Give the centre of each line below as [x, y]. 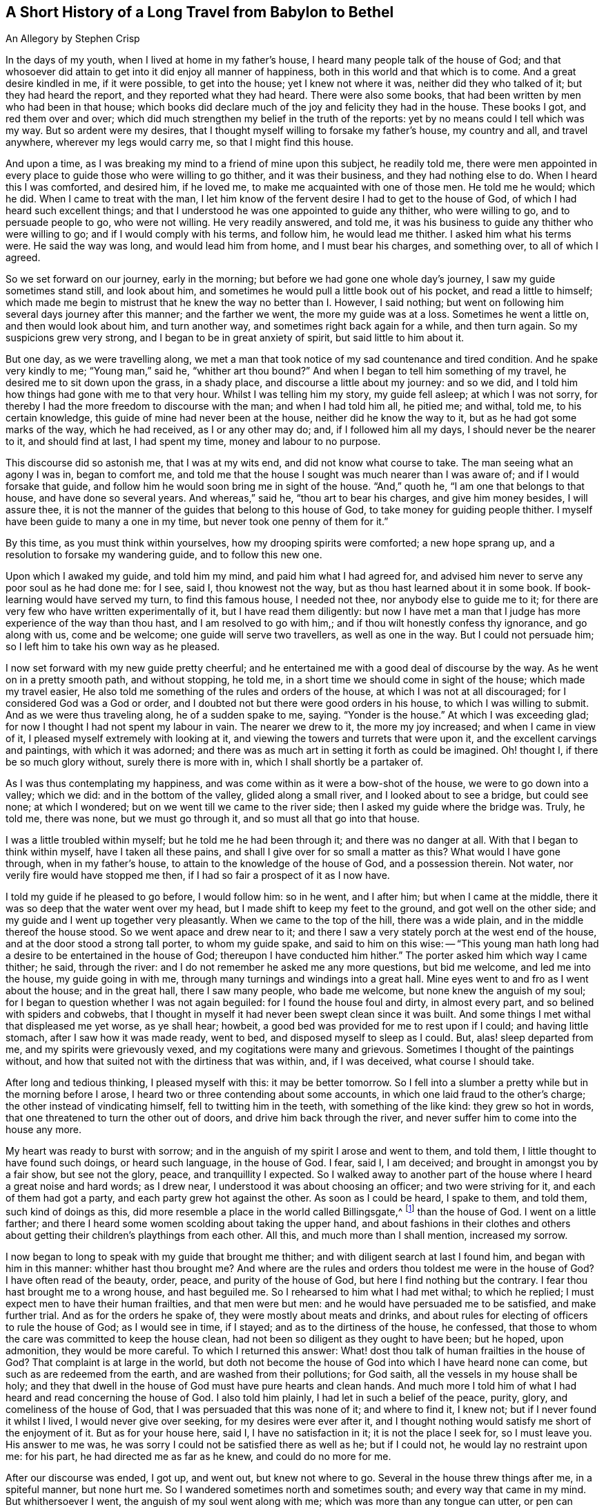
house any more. [44, 1130]
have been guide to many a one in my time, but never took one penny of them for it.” [197, 522]
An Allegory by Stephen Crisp [73, 39]
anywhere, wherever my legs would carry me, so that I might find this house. [180, 142]
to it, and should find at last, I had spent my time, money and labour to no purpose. [193, 442]
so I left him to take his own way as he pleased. [113, 647]
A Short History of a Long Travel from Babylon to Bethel [200, 12]
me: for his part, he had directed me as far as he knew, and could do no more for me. [198, 1457]
